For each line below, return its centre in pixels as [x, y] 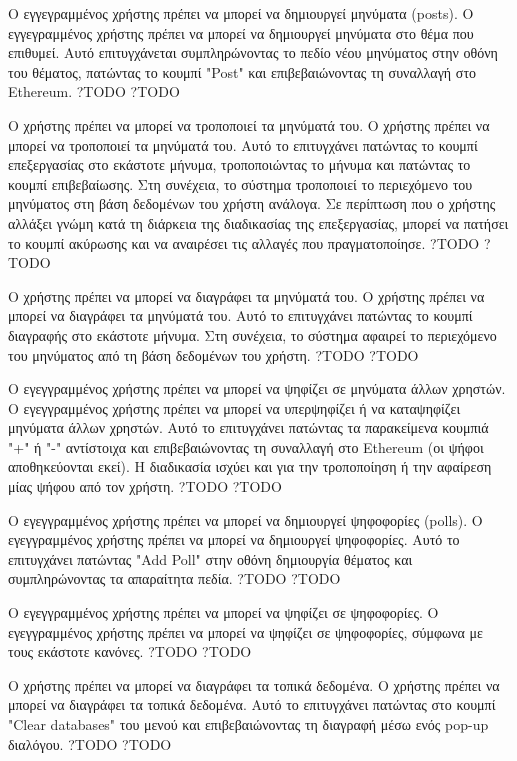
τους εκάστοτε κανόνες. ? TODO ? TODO [130, 651]
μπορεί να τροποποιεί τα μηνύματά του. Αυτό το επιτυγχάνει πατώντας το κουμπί [243, 144]
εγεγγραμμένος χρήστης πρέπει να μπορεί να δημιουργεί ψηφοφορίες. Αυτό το [234, 539]
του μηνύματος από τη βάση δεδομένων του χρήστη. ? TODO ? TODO [213, 354]
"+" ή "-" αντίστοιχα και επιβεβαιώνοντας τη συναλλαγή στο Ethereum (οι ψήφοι [246, 446]
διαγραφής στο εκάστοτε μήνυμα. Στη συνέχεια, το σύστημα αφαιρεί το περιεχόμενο [252, 334]
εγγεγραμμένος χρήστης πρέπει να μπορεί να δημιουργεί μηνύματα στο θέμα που [241, 32]
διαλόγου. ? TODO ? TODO [90, 743]
